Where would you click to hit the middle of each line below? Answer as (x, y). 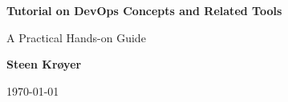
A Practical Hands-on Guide (76, 37)
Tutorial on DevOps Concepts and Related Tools (144, 10)
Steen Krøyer (44, 64)
